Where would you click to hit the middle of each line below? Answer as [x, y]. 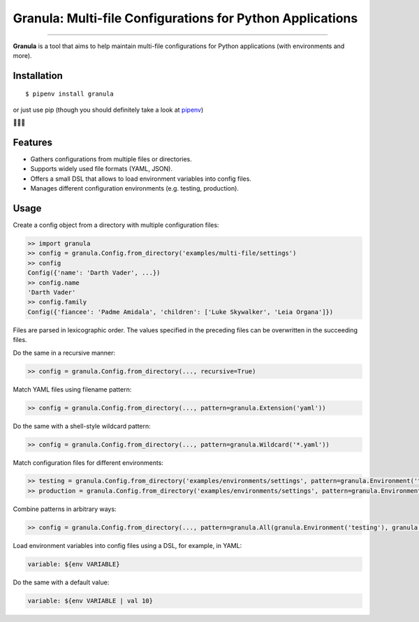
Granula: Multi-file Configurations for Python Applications [185, 18]
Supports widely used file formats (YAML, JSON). [101, 169]
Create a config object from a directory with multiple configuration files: [116, 225]
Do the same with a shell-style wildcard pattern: [82, 426]
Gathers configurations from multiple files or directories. [111, 159]
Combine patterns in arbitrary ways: [65, 509]
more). [22, 55]
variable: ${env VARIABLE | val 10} [90, 601]
